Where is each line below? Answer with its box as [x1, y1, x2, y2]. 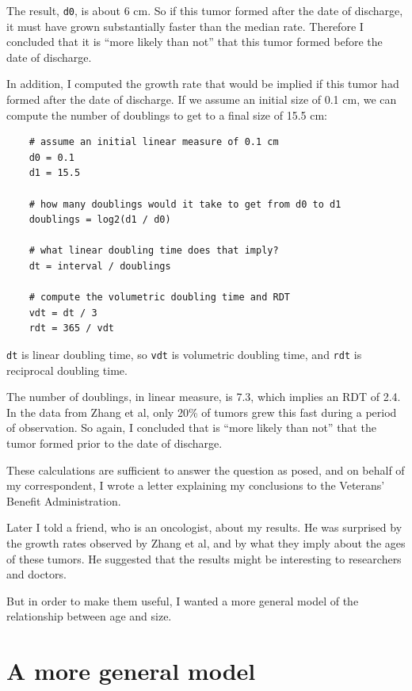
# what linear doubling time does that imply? [29, 245, 279, 257]
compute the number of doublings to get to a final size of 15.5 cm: [6, 106, 328, 123]
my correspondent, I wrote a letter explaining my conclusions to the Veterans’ [6, 477, 385, 494]
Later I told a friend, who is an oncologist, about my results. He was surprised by [6, 519, 402, 536]
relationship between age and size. [6, 608, 172, 624]
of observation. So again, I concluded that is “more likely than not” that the [6, 419, 376, 436]
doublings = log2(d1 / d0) [29, 214, 171, 226]
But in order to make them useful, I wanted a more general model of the [6, 592, 359, 609]
